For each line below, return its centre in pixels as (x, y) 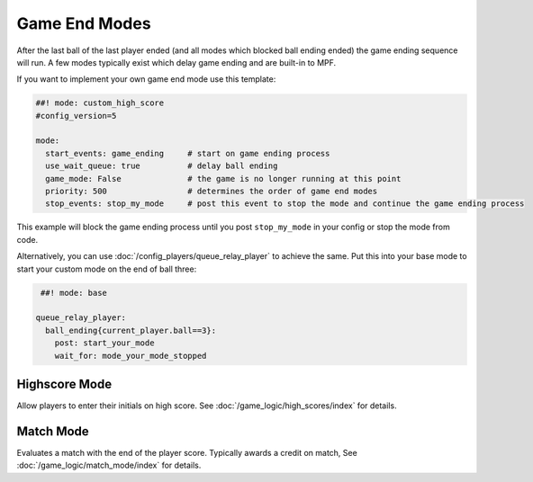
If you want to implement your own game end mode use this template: (146, 79)
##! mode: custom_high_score (100, 103)
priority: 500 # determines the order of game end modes (212, 192)
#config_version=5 (76, 116)
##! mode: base (74, 293)
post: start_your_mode (104, 343)
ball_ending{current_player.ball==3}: (131, 330)
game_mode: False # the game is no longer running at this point (223, 179)
